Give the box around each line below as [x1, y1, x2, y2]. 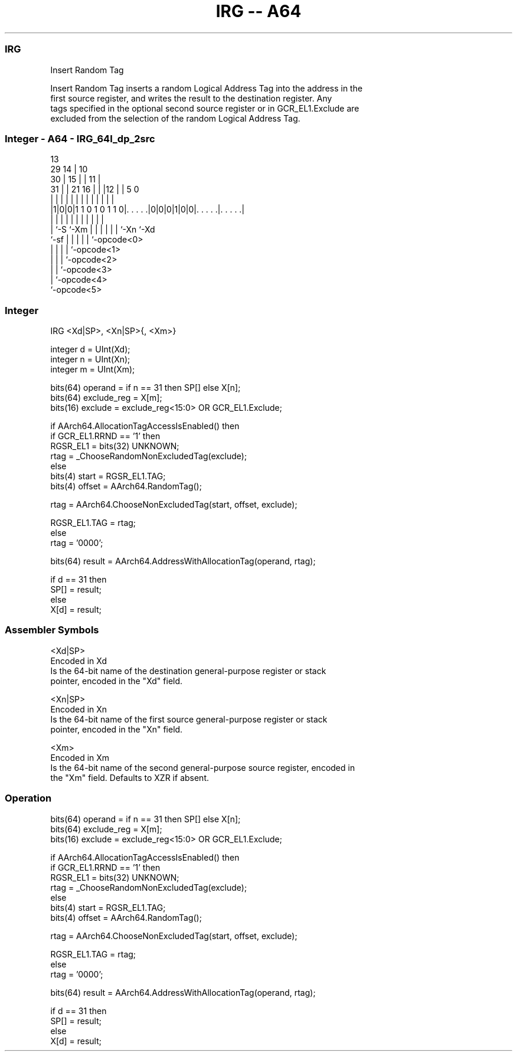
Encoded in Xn [50, 704, 107, 714]
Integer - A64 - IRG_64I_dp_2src [5, 132, 155, 145]
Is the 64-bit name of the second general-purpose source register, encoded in [50, 762, 355, 773]
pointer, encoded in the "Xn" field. [50, 724, 183, 734]
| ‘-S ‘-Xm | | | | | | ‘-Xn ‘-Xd [50, 224, 155, 235]
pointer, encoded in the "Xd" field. [50, 675, 183, 686]
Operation [5, 792, 52, 805]
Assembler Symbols [5, 624, 99, 636]
